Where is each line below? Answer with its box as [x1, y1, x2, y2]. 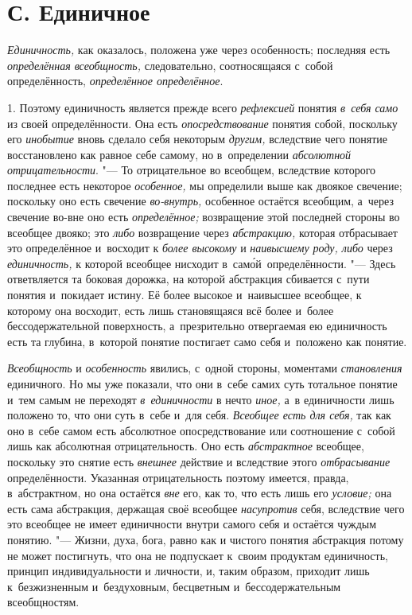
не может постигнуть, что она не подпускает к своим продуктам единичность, [7, 547, 388, 563]
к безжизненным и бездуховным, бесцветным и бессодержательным [7, 578, 341, 594]
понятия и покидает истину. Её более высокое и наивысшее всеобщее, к [7, 286, 362, 303]
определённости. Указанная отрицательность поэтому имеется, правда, [7, 469, 349, 485]
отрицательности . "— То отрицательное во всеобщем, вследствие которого [7, 162, 376, 178]
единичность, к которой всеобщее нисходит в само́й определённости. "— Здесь [7, 255, 396, 271]
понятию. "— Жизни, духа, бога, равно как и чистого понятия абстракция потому [7, 531, 404, 547]
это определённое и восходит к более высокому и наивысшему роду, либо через [7, 239, 393, 256]
